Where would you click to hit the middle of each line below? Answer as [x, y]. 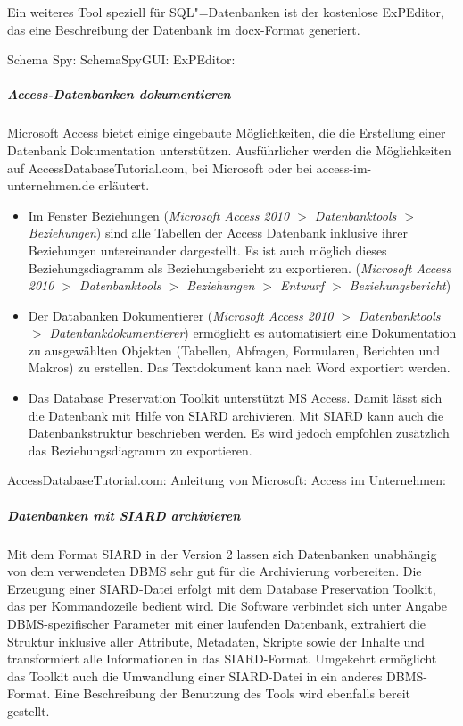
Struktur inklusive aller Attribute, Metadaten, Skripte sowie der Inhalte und [216, 641]
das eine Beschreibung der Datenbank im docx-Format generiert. [184, 29]
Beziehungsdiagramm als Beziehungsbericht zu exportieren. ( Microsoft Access [240, 267]
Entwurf [302, 285]
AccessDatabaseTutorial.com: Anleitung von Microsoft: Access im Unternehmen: [227, 480]
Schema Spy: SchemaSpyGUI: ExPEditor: [121, 59]
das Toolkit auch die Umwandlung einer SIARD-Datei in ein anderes [195, 676]
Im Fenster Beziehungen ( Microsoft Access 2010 [159, 215]
